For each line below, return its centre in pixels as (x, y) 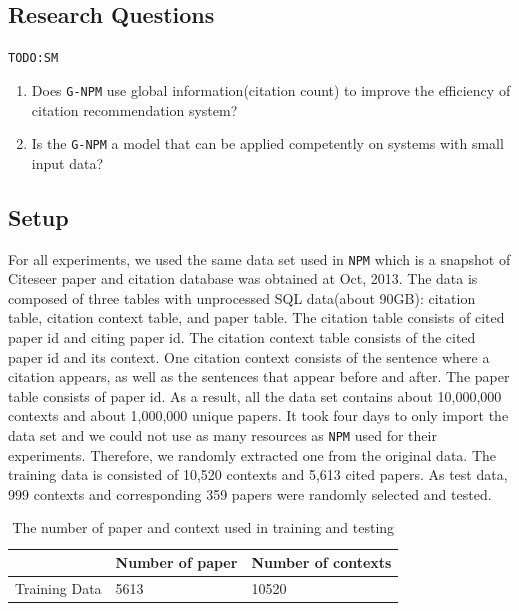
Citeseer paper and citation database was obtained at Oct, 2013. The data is (243, 278)
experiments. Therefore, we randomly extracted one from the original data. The (252, 454)
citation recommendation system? (134, 109)
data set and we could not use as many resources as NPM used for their (222, 434)
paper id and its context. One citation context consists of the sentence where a (249, 356)
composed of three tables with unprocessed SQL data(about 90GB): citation (242, 297)
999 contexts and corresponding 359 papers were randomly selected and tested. (250, 493)
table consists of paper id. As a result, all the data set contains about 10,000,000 (255, 395)
